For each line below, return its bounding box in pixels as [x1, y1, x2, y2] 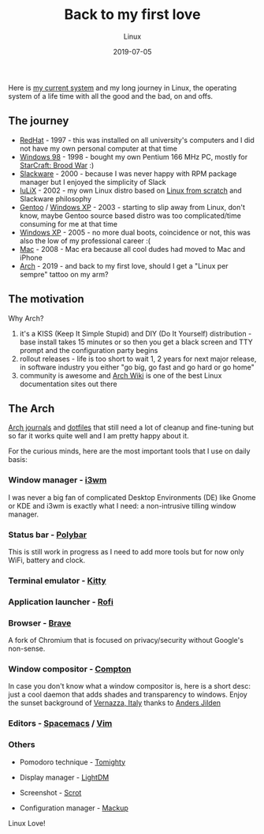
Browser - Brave [8, 618, 72, 629]
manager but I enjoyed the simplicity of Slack [19, 177, 167, 186]
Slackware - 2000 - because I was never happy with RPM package [19, 168, 237, 178]
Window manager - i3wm [8, 475, 107, 486]
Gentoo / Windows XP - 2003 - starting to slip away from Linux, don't [19, 202, 246, 212]
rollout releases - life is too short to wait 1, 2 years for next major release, [19, 354, 257, 363]
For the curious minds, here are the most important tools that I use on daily [8, 446, 251, 456]
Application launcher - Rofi [8, 596, 114, 607]
